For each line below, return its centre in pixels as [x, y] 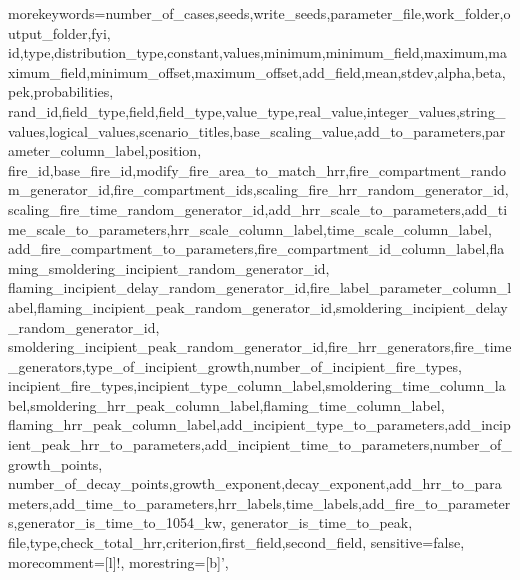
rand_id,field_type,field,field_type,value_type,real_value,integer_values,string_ [257, 110]
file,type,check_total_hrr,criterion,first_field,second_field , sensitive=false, [236, 542]
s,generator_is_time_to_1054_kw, [117, 522]
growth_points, [55, 463]
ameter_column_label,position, [105, 150]
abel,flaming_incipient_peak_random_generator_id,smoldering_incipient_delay [258, 306]
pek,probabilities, [61, 91]
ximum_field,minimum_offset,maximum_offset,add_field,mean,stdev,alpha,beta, [257, 71]
